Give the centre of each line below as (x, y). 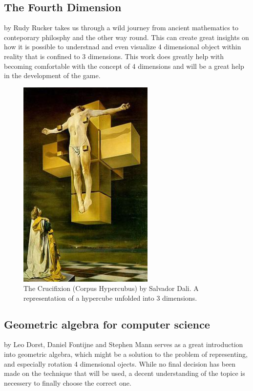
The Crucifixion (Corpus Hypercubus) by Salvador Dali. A (111, 288)
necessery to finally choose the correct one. (68, 382)
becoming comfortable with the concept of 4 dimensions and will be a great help (124, 66)
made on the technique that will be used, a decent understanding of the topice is (125, 373)
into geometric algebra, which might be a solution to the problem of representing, (126, 354)
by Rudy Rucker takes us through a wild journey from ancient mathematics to (121, 28)
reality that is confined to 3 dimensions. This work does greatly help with (114, 56)
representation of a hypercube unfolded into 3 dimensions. (110, 298)
